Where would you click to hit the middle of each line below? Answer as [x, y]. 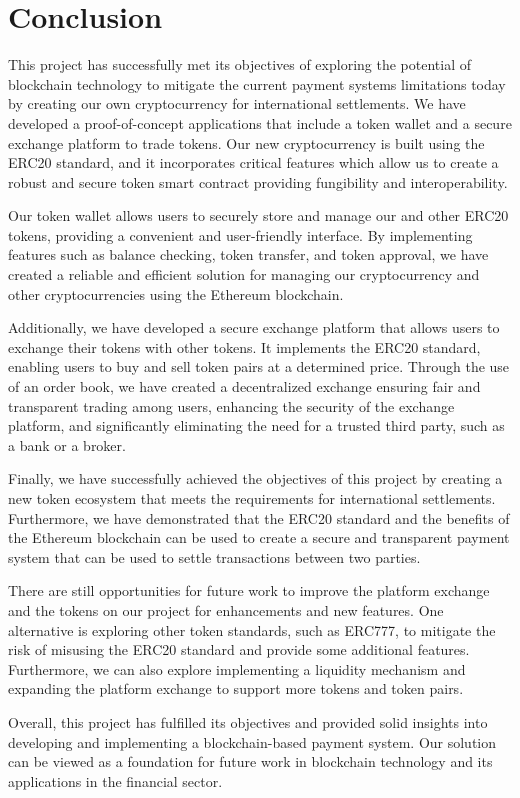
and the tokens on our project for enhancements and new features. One [226, 609]
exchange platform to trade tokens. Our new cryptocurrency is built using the [246, 142]
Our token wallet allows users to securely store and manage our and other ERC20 [258, 215]
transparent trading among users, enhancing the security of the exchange [231, 405]
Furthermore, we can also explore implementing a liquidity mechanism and [237, 668]
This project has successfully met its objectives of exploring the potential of [239, 64]
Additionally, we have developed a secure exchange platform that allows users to [254, 327]
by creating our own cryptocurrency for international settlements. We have [237, 103]
